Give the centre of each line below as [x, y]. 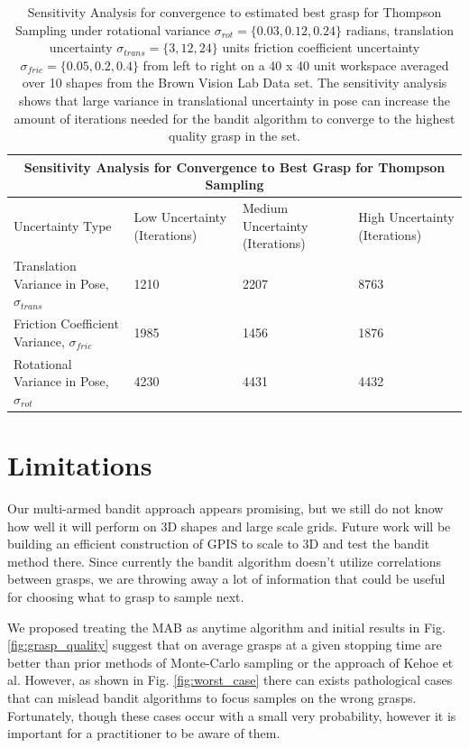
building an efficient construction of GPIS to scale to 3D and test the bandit [219, 544]
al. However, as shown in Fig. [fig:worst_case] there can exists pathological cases [230, 680]
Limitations [80, 465]
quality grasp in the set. [234, 136]
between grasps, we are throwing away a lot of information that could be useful [226, 579]
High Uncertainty [406, 216]
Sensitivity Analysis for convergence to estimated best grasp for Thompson [234, 12]
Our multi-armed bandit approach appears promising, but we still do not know [225, 508]
